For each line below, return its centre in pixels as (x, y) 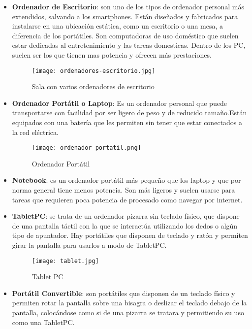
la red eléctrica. (35, 132)
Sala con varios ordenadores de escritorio (93, 86)
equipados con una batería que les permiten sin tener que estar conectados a (127, 122)
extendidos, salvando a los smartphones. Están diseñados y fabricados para (125, 16)
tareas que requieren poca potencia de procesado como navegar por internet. (127, 199)
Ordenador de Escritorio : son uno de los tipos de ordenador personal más (128, 6)
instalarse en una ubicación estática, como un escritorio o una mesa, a (118, 26)
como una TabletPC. (43, 322)
